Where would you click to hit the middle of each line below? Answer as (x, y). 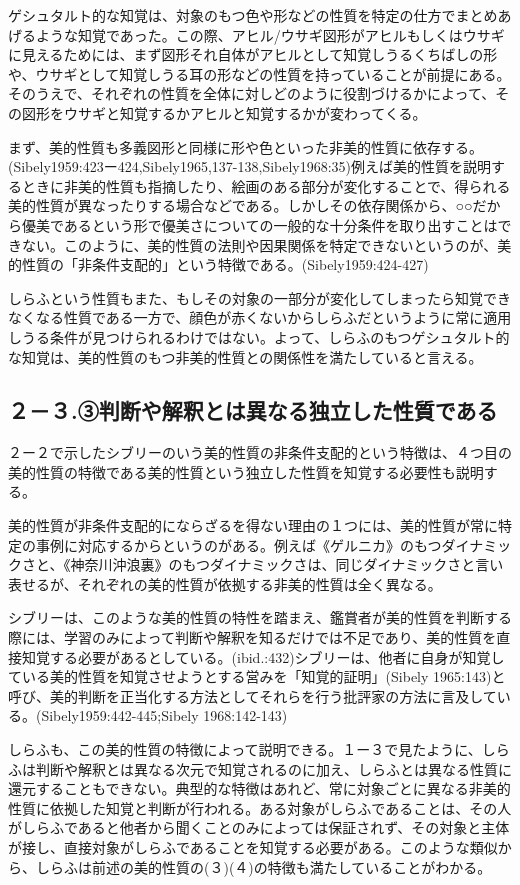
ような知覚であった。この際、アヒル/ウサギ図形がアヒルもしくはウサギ (270, 34)
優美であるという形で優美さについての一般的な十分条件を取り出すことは (259, 224)
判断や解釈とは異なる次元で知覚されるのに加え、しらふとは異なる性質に (273, 768)
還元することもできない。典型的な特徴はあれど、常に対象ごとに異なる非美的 (259, 788)
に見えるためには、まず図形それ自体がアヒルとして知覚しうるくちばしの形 (253, 54)
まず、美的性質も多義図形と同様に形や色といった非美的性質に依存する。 (246, 146)
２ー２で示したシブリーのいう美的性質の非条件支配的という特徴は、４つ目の (260, 452)
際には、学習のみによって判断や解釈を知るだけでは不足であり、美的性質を (252, 637)
